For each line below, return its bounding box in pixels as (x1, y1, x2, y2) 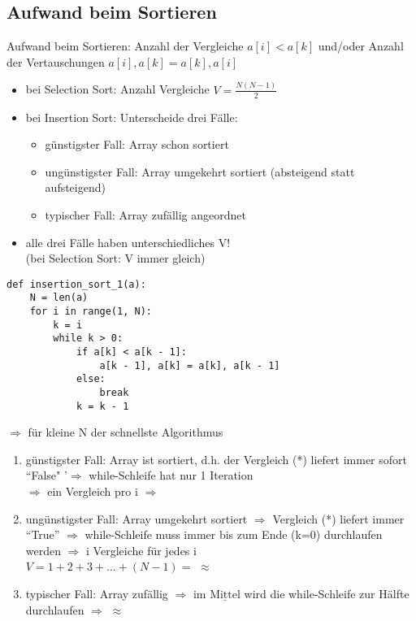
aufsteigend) (45, 179, 106, 196)
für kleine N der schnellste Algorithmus (28, 423, 223, 441)
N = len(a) (29, 292, 89, 304)
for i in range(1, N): (29, 306, 152, 317)
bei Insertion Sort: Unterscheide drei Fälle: (25, 108, 238, 125)
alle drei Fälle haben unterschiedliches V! (25, 233, 231, 250)
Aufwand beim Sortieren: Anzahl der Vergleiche (6, 37, 244, 54)
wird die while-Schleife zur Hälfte (244, 585, 409, 601)
